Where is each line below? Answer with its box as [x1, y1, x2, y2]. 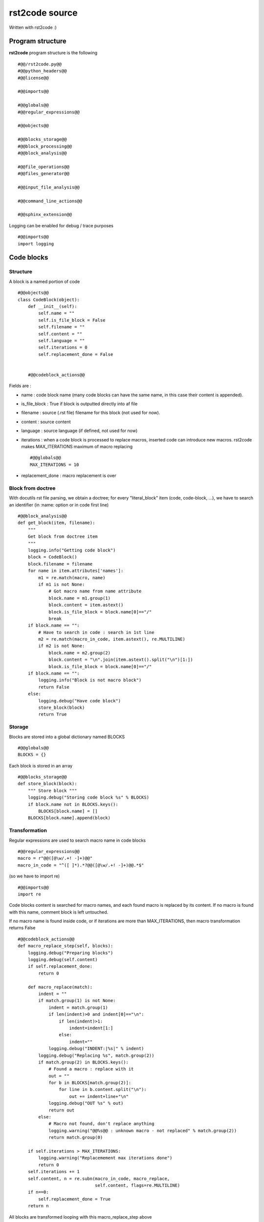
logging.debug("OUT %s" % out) [48, 1100, 124, 1106]
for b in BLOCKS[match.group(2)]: [48, 1080, 132, 1086]
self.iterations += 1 [27, 1169, 80, 1175]
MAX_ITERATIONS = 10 [30, 462, 79, 467]
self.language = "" [38, 338, 85, 343]
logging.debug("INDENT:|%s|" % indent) [48, 1046, 144, 1051]
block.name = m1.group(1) [48, 595, 111, 601]
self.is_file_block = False [38, 317, 106, 323]
